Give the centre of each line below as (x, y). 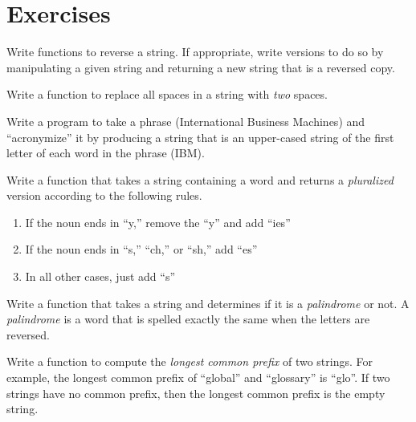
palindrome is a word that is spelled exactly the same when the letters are (188, 319)
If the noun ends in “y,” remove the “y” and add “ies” (158, 222)
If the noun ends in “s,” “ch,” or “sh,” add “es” (141, 249)
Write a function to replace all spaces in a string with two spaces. (167, 94)
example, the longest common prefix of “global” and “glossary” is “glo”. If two (198, 377)
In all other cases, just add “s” (100, 276)
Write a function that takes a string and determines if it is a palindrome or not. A (208, 303)
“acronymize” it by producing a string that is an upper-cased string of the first (200, 137)
